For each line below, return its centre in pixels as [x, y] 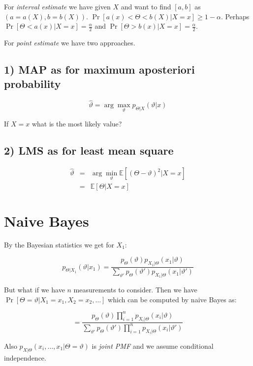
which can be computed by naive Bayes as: [172, 299]
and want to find [146, 6]
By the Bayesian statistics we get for [59, 244]
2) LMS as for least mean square [89, 150]
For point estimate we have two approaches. [70, 43]
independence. [25, 357]
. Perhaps [235, 16]
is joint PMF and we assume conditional [153, 346]
